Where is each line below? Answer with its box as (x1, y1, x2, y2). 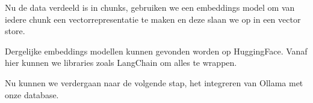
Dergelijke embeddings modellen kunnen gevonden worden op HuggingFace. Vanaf (5, 44, 308, 57)
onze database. (5, 88, 59, 101)
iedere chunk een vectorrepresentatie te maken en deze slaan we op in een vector (5, 13, 301, 25)
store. (5, 25, 25, 37)
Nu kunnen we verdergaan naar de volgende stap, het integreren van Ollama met (5, 76, 303, 89)
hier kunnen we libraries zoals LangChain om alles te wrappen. (5, 56, 237, 69)
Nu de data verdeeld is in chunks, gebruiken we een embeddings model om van (5, 1, 295, 13)
